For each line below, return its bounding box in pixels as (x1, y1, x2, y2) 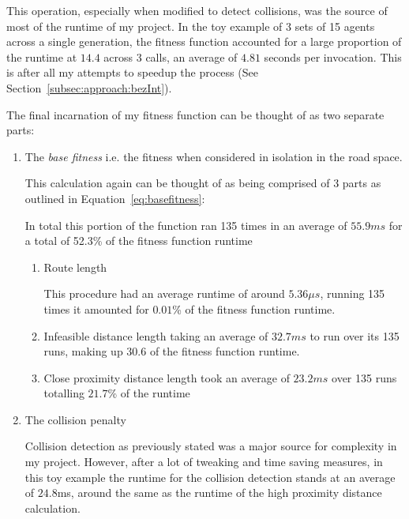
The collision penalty (24, 411, 126, 427)
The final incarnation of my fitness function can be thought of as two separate (6, 106, 385, 122)
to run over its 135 (310, 327, 400, 344)
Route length (43, 258, 107, 275)
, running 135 (320, 285, 385, 302)
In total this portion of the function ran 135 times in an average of (24, 216, 347, 233)
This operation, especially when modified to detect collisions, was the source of (6, 2, 388, 18)
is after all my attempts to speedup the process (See (6, 64, 258, 81)
